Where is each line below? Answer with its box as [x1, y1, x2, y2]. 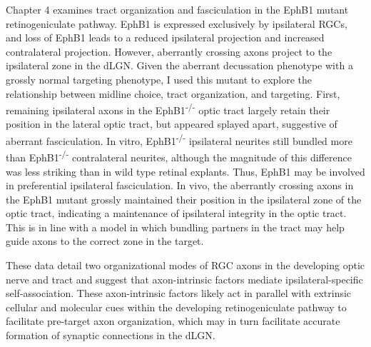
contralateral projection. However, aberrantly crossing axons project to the [6, 44, 332, 59]
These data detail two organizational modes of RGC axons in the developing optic [6, 258, 365, 273]
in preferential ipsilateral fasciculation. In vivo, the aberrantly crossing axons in [6, 178, 354, 193]
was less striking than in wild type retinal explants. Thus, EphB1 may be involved [6, 164, 365, 178]
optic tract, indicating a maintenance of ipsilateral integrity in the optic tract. [6, 206, 347, 221]
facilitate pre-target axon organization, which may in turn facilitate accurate [6, 313, 340, 328]
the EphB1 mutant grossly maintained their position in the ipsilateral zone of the [6, 191, 362, 206]
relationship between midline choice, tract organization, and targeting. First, [6, 86, 340, 101]
